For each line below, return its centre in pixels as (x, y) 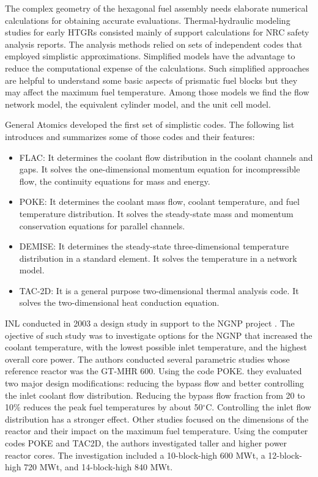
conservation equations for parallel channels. (102, 225)
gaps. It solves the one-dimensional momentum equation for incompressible (160, 169)
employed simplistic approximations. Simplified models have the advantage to (150, 56)
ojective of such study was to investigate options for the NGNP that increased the (159, 335)
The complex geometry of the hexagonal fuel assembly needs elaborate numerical (157, 8)
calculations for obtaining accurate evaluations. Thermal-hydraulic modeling (148, 20)
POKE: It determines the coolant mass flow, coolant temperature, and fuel (159, 202)
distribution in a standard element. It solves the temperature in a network (158, 258)
